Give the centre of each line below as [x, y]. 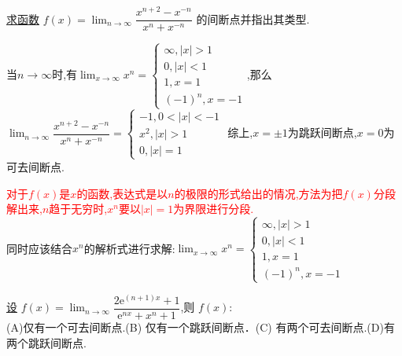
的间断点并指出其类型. [253, 18]
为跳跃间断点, [322, 132]
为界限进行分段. [214, 209]
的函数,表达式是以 [122, 193]
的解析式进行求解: [129, 248]
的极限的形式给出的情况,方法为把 [258, 193]
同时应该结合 [39, 248]
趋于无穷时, [78, 209]
